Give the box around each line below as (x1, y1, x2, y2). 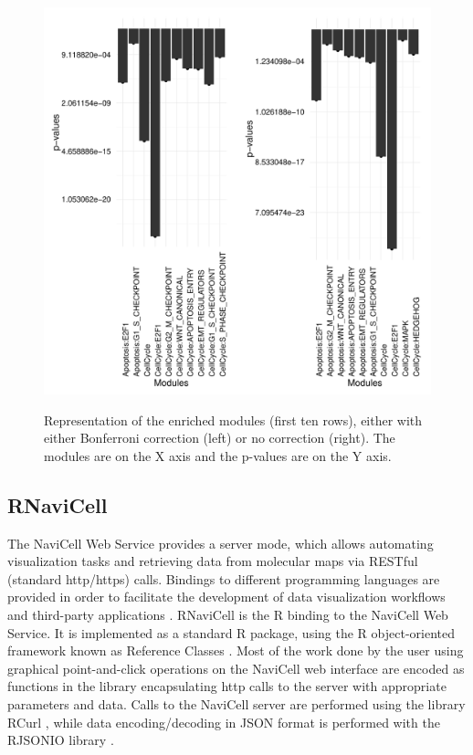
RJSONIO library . (7, 730, 114, 750)
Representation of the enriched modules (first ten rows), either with (44, 410, 423, 429)
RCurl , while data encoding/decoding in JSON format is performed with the (7, 712, 440, 731)
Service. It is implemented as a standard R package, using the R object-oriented (7, 623, 455, 642)
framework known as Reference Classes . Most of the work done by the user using (7, 641, 464, 660)
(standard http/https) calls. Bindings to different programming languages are (7, 569, 440, 588)
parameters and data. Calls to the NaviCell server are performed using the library (7, 694, 466, 713)
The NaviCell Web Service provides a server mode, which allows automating (7, 533, 434, 552)
